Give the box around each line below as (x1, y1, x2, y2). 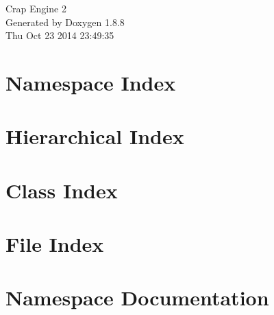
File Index (5, 230, 104, 258)
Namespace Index (5, 68, 176, 96)
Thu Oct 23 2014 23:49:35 (5, 28, 114, 43)
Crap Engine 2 (5, 1, 66, 15)
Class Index (5, 176, 118, 204)
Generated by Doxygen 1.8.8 (5, 14, 125, 29)
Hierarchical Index (5, 122, 184, 150)
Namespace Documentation (5, 283, 269, 312)
